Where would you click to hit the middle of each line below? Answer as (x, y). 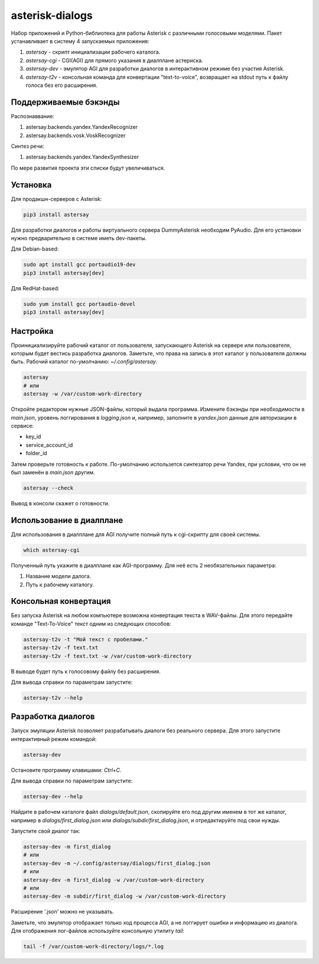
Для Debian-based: (35, 249)
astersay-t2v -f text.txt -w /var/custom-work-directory (108, 656)
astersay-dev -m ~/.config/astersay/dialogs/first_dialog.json (117, 863)
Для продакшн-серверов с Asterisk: (56, 199)
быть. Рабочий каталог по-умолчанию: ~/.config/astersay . (84, 362)
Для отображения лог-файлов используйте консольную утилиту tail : (97, 931)
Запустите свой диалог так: (46, 831)
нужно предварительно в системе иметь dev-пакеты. (79, 238)
